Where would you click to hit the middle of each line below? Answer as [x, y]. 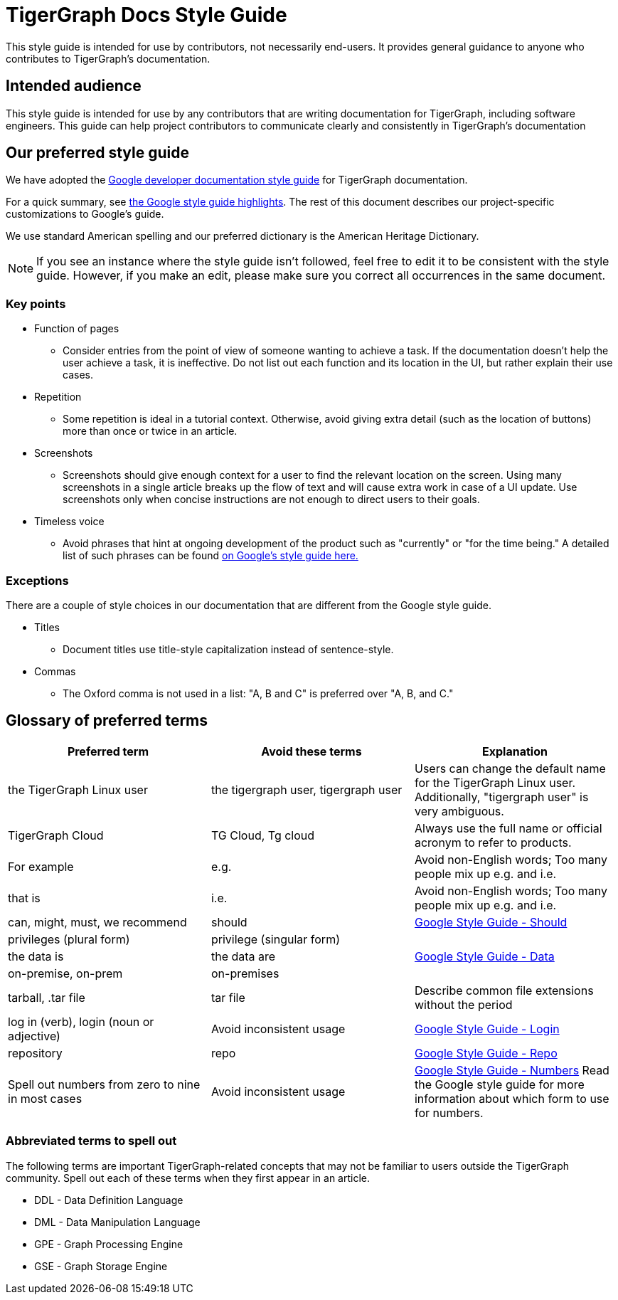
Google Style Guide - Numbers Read [512, 1070]
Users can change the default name [510, 768]
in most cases [45, 1098]
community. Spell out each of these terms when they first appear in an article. [188, 1178]
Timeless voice [69, 522]
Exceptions [37, 580]
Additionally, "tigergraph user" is [501, 797]
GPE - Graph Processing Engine [109, 1244]
